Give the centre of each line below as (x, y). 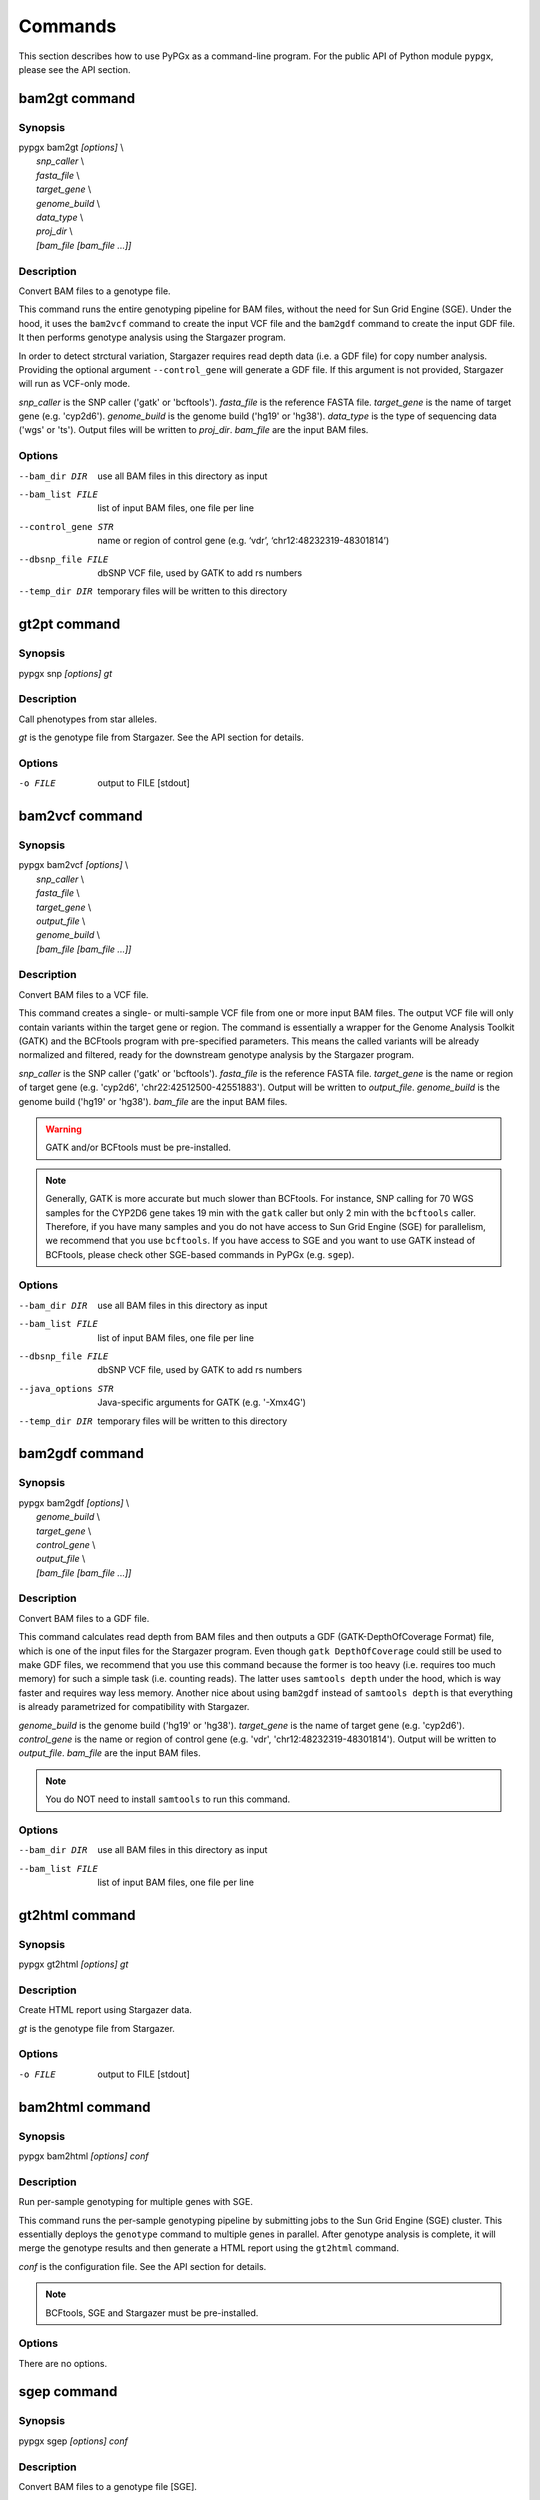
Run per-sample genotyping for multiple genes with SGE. (136, 2202)
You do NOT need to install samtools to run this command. (168, 1799)
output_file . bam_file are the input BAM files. (109, 1753)
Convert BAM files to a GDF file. (84, 1618)
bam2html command (84, 2106)
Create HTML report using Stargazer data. (105, 2010)
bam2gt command (77, 98)
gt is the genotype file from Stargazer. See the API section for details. (161, 737)
